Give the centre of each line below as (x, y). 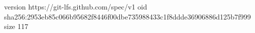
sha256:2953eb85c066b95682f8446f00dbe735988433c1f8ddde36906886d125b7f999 (127, 16)
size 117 (16, 26)
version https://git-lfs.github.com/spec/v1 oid (76, 6)
